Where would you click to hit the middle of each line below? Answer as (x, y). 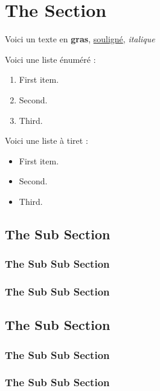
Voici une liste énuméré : (50, 59)
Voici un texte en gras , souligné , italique (80, 39)
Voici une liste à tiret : (46, 141)
